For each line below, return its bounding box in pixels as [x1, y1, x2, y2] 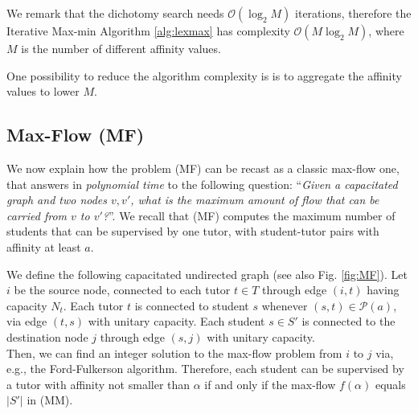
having [367, 281, 400, 298]
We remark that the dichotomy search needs [6, 5, 224, 21]
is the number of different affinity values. [21, 40, 221, 56]
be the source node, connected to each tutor [14, 281, 231, 298]
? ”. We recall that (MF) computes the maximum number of [102, 207, 395, 223]
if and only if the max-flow [204, 375, 336, 392]
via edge [6, 313, 47, 330]
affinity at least [6, 238, 81, 255]
